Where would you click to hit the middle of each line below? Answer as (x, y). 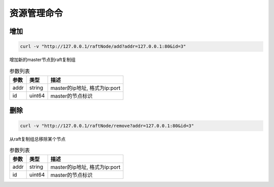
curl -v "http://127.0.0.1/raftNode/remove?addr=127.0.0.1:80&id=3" (107, 126)
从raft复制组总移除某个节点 (38, 139)
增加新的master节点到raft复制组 (42, 60)
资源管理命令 (36, 13)
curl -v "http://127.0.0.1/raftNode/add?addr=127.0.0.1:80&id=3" (103, 46)
